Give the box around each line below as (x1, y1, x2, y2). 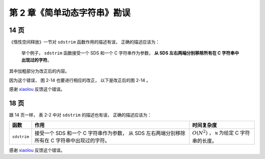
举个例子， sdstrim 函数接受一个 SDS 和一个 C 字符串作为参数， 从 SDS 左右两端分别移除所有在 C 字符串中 (21, 50, 239, 56)
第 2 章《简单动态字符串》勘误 (9, 7, 131, 18)
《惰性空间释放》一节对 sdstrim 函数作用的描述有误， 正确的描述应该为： (9, 39, 160, 45)
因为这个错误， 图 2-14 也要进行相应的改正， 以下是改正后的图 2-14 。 (9, 77, 151, 83)
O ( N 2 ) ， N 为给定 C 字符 (192, 129, 250, 136)
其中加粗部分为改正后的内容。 (9, 68, 70, 74)
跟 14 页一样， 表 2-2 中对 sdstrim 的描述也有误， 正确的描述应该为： (9, 112, 152, 118)
